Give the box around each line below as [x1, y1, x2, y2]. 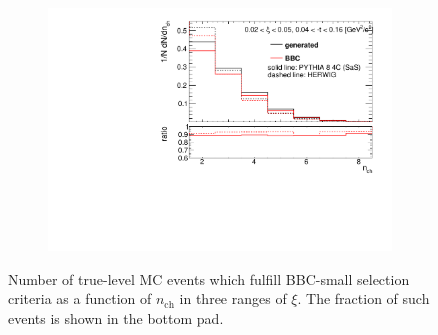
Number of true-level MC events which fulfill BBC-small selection [8, 268, 410, 289]
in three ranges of [179, 288, 287, 309]
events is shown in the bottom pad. [8, 307, 224, 328]
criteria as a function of [8, 288, 152, 309]
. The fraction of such [297, 288, 430, 309]
